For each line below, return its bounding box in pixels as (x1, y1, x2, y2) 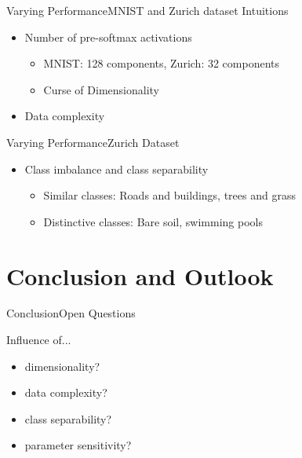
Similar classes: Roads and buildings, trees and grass (43, 187, 296, 203)
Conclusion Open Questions (6, 305, 136, 321)
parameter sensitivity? (24, 437, 132, 453)
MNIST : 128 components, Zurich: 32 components (43, 55, 280, 71)
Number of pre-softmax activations (24, 28, 192, 45)
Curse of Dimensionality (43, 81, 159, 97)
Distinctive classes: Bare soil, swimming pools (43, 213, 263, 229)
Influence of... (6, 332, 71, 348)
